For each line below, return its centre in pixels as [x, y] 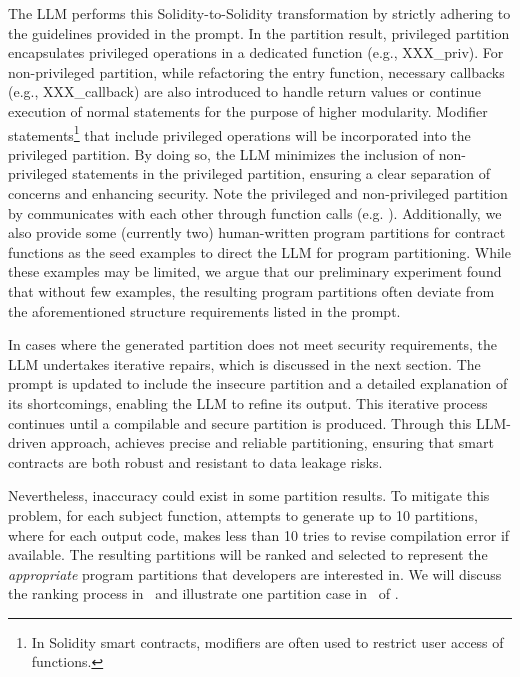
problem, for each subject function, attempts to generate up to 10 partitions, [243, 514]
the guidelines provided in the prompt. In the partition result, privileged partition [259, 32]
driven [27, 442]
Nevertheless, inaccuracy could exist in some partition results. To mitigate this [249, 495]
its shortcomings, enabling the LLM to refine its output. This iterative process [248, 402]
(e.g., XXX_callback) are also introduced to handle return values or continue [244, 91]
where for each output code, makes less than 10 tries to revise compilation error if [259, 534]
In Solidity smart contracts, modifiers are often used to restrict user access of [267, 641]
